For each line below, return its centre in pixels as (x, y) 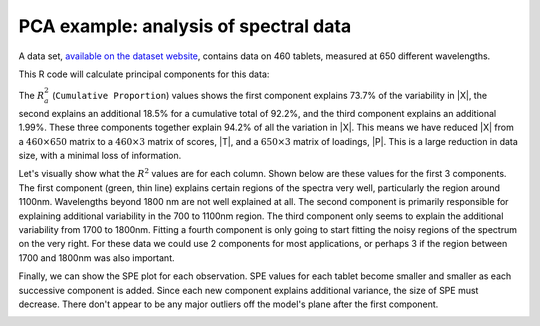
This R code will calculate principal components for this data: (144, 74)
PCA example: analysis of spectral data (185, 26)
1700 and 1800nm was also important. (96, 257)
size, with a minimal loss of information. (100, 156)
